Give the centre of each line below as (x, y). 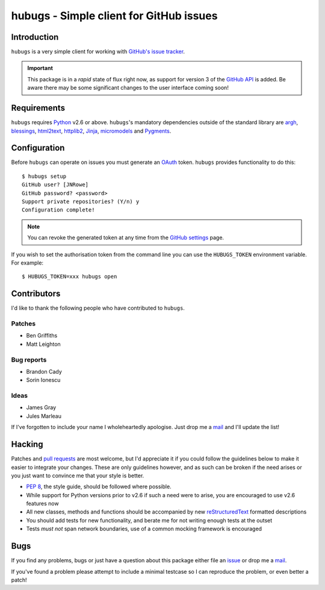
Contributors (36, 294)
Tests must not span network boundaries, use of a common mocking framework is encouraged (144, 529)
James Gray (41, 407)
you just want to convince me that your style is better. (78, 475)
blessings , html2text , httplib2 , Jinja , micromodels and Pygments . (91, 131)
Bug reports (29, 360)
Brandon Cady (44, 371)
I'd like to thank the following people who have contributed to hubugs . (98, 308)
